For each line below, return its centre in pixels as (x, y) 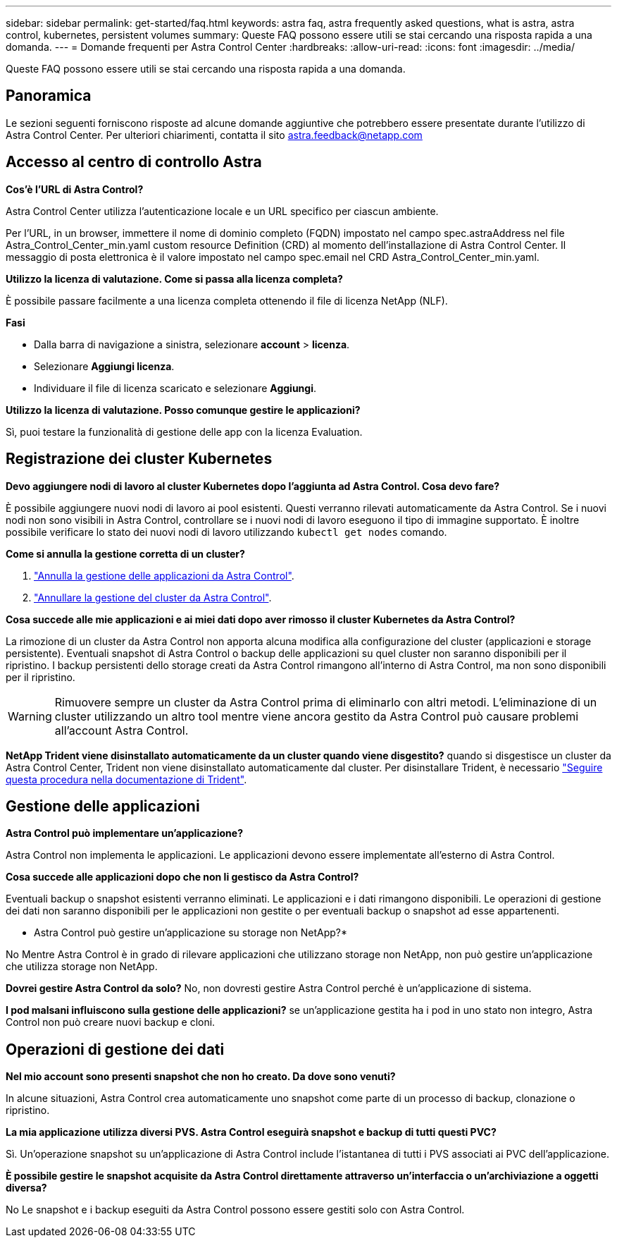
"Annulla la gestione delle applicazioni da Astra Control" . (164, 575)
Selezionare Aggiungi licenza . (104, 366)
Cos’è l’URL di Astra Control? (75, 189)
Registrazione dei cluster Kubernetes (139, 459)
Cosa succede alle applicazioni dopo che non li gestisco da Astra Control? (182, 877)
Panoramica (49, 96)
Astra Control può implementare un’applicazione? (124, 833)
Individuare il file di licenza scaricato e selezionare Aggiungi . (175, 388)
